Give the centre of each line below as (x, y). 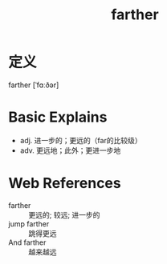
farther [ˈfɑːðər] (34, 85)
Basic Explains (58, 117)
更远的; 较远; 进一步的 (64, 214)
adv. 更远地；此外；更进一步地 (70, 150)
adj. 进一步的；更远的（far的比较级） (81, 140)
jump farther (29, 224)
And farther (27, 242)
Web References (65, 184)
